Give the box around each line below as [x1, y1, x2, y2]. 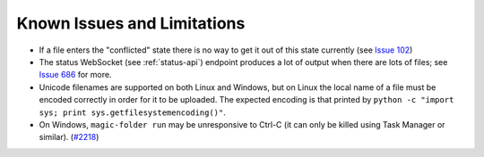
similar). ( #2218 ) [39, 132, 99, 143]
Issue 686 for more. [39, 70, 112, 80]
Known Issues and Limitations [16, 13, 246, 33]
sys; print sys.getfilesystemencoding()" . [39, 107, 226, 118]
